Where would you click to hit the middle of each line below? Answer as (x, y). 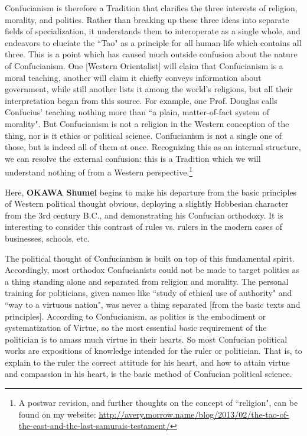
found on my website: (57, 414)
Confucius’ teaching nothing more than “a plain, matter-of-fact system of (137, 112)
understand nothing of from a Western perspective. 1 (99, 171)
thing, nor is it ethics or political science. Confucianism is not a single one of (143, 135)
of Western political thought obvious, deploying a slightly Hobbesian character (147, 204)
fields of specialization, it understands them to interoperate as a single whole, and (153, 31)
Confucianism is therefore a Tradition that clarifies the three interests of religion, (151, 8)
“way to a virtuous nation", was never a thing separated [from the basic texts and (153, 304)
